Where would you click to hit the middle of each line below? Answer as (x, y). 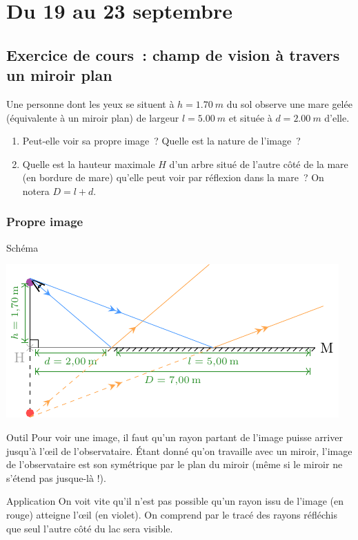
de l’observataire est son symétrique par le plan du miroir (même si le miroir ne (175, 464)
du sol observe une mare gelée (289, 103)
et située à (250, 117)
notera (36, 190)
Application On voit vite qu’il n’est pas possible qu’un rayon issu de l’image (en (175, 501)
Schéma (22, 247)
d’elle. (337, 117)
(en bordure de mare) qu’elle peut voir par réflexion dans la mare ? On (173, 177)
